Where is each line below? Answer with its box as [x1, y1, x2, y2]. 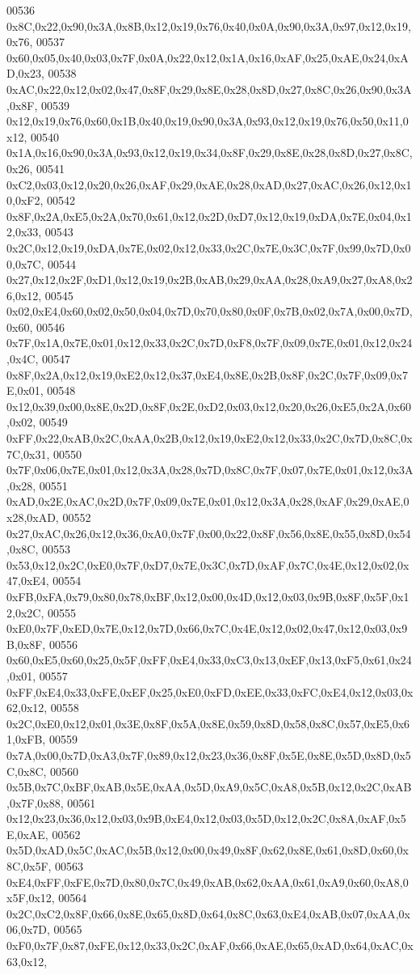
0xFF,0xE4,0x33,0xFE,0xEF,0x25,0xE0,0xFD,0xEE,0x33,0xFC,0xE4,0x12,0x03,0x [6, 683, 414, 700]
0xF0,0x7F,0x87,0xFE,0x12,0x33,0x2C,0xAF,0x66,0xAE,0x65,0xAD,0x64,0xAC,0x [6, 937, 414, 954]
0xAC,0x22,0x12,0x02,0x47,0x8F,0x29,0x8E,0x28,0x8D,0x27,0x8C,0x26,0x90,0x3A [6, 80, 412, 97]
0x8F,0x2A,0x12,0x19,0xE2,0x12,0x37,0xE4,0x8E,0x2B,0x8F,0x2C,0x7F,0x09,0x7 [6, 366, 408, 383]
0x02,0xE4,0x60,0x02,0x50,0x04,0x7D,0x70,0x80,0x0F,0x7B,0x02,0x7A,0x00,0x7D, [6, 303, 413, 320]
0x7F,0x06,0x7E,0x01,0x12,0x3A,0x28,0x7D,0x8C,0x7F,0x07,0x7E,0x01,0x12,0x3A [6, 461, 414, 478]
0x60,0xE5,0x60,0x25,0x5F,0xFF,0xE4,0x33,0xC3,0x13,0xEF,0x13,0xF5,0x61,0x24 [6, 651, 412, 668]
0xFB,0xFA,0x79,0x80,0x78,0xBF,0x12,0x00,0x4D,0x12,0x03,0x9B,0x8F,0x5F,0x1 [6, 587, 409, 604]
